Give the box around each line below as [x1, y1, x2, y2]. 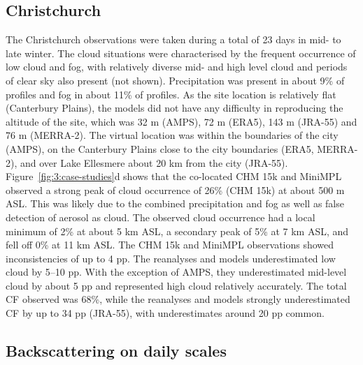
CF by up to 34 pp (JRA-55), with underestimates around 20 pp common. [6, 306, 325, 320]
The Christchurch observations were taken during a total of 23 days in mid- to [6, 32, 341, 47]
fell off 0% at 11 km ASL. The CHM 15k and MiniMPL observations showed [6, 237, 334, 252]
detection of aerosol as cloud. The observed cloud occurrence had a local [6, 209, 315, 224]
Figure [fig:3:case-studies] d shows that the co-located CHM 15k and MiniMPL [6, 169, 342, 184]
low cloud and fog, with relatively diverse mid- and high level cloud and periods [6, 59, 348, 74]
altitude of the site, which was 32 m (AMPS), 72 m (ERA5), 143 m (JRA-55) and [6, 114, 357, 128]
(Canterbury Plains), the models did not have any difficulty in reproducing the [6, 100, 343, 115]
